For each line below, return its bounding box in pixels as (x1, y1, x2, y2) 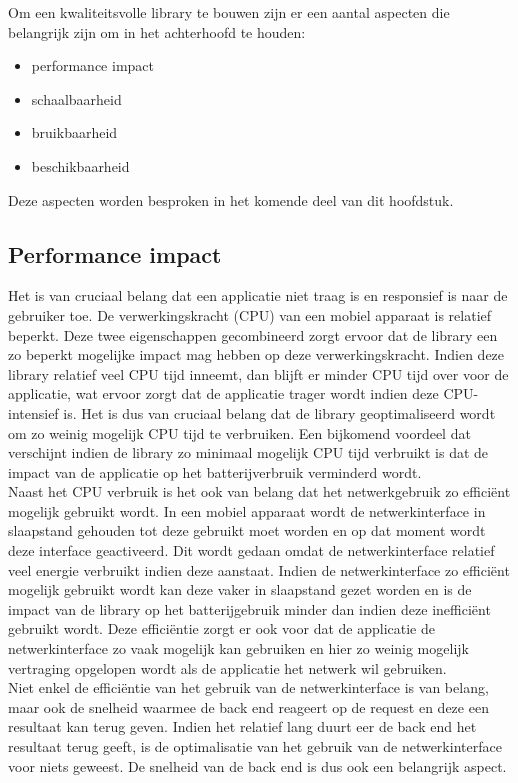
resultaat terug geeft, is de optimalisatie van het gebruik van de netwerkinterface (8, 736, 502, 757)
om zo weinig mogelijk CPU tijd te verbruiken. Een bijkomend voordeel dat (8, 422, 471, 443)
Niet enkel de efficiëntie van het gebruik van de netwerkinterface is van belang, (8, 677, 489, 698)
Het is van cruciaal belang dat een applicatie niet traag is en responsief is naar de (8, 285, 508, 306)
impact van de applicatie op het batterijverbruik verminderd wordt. (8, 461, 422, 482)
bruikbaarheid (31, 122, 118, 143)
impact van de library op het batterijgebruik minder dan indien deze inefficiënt (8, 598, 491, 619)
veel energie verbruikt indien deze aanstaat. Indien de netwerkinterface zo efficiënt (8, 559, 510, 580)
